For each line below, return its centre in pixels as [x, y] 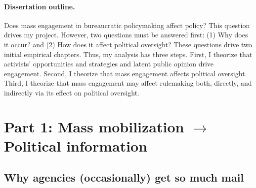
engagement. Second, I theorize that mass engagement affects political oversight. [126, 73]
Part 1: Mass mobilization [94, 126]
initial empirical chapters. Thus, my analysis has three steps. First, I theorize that [128, 54]
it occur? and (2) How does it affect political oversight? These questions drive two [128, 44]
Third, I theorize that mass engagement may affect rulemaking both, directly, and [128, 83]
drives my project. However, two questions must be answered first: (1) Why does [126, 35]
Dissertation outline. [40, 6]
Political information [76, 145]
